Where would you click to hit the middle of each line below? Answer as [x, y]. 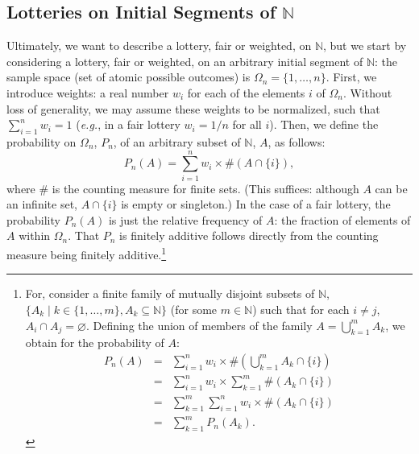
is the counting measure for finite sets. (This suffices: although [205, 188]
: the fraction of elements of [342, 219]
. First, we [351, 77]
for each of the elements [246, 92]
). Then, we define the [324, 124]
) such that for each [301, 309]
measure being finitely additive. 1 [87, 253]
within [35, 235]
